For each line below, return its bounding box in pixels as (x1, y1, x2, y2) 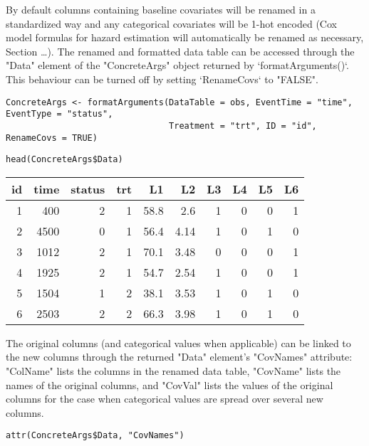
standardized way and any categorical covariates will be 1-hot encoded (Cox (6, 16, 337, 31)
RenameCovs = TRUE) (6, 132, 98, 143)
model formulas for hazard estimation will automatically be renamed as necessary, (6, 30, 364, 45)
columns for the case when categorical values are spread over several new (6, 391, 323, 406)
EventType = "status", (6, 109, 113, 120)
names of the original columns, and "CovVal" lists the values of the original (6, 377, 333, 392)
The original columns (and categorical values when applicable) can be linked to (6, 335, 351, 350)
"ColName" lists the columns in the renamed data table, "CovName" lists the (6, 363, 341, 378)
